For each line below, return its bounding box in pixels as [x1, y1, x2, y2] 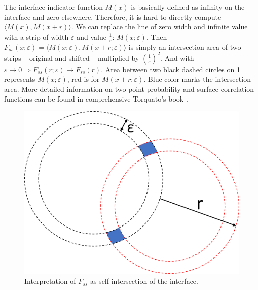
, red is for [67, 74, 100, 84]
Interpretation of [24, 276, 76, 286]
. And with [160, 52, 194, 63]
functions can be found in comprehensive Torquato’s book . [4, 93, 188, 104]
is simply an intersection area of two [128, 41, 241, 52]
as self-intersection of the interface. [90, 276, 198, 286]
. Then [146, 31, 167, 42]
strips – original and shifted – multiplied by [4, 52, 139, 63]
